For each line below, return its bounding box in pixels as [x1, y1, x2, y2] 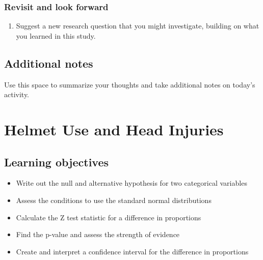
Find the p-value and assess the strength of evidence [16, 229, 180, 240]
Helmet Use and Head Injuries [4, 119, 224, 139]
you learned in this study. [16, 30, 96, 41]
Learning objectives [4, 154, 109, 169]
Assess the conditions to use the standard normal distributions [16, 194, 212, 205]
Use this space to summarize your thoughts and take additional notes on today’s [4, 79, 255, 90]
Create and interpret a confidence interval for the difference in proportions [16, 246, 249, 256]
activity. [4, 89, 30, 100]
